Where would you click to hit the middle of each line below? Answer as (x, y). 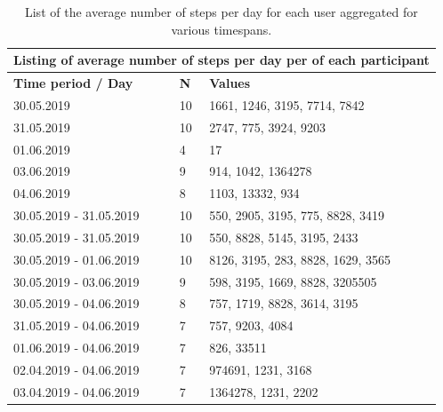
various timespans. (221, 29)
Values (230, 83)
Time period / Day (73, 83)
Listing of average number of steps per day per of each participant (221, 60)
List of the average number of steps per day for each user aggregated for (221, 12)
